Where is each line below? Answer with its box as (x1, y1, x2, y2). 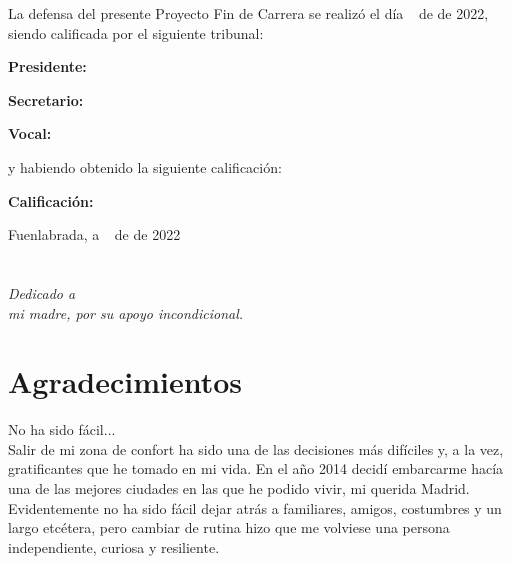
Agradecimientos (8, 361, 243, 402)
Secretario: (8, 89, 84, 110)
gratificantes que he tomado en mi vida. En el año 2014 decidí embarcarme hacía (8, 458, 504, 479)
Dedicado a (8, 282, 76, 303)
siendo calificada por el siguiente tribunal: (8, 22, 264, 43)
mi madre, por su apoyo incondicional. (8, 302, 244, 323)
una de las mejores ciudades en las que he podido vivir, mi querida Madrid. (8, 478, 470, 499)
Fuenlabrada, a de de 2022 (8, 224, 181, 245)
